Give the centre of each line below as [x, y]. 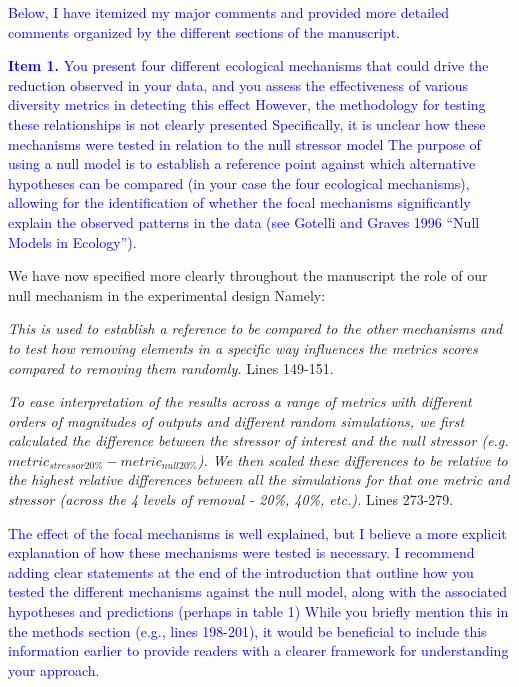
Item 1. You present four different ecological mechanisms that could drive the [248, 65]
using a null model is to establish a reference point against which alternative [242, 163]
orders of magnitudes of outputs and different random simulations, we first [236, 420]
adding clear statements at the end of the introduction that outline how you [241, 571]
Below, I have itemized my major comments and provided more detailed [228, 12]
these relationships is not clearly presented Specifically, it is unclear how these [247, 123]
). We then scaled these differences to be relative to [352, 459]
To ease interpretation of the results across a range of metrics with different [240, 401]
